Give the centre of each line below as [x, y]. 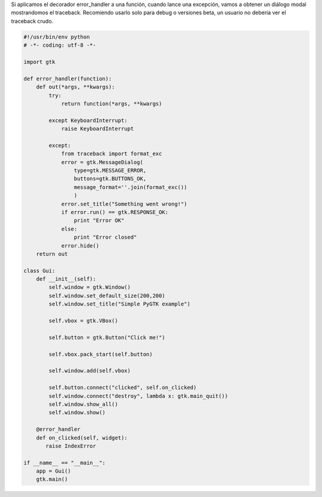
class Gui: [39, 271]
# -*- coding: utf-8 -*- [60, 45]
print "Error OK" [99, 220]
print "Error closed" [105, 237]
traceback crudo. [32, 21]
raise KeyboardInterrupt [97, 129]
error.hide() [80, 246]
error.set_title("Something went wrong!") [124, 204]
